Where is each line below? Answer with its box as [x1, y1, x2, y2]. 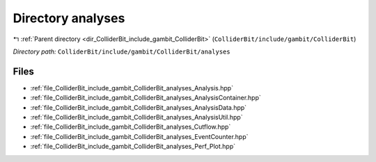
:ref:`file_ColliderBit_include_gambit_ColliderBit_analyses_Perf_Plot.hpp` [30, 143, 236, 151]
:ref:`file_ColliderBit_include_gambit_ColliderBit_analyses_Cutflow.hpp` [30, 122, 231, 131]
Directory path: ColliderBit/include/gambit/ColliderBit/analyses [13, 47, 230, 56]
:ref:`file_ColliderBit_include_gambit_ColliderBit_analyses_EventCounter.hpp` [30, 132, 249, 140]
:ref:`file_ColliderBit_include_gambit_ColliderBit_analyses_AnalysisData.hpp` [30, 103, 247, 111]
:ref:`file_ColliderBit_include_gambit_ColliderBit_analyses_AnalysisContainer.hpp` [30, 94, 261, 102]
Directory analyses [13, 10, 125, 26]
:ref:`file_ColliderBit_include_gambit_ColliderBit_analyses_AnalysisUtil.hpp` [30, 113, 243, 122]
